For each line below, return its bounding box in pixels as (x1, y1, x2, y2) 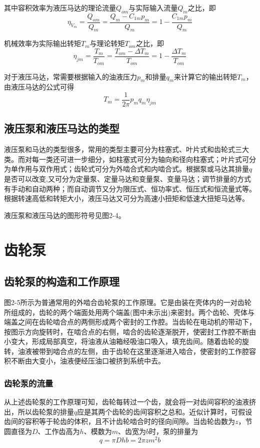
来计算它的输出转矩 (174, 71, 237, 81)
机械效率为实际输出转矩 (4, 38, 81, 48)
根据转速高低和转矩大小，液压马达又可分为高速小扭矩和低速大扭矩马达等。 (4, 193, 249, 203)
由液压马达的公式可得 (4, 81, 74, 92)
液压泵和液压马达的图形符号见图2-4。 (4, 209, 125, 220)
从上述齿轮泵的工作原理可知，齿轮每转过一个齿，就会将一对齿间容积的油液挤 (4, 396, 256, 407)
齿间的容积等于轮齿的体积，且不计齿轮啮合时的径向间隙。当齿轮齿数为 (4, 416, 235, 426)
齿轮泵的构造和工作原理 (4, 273, 119, 289)
